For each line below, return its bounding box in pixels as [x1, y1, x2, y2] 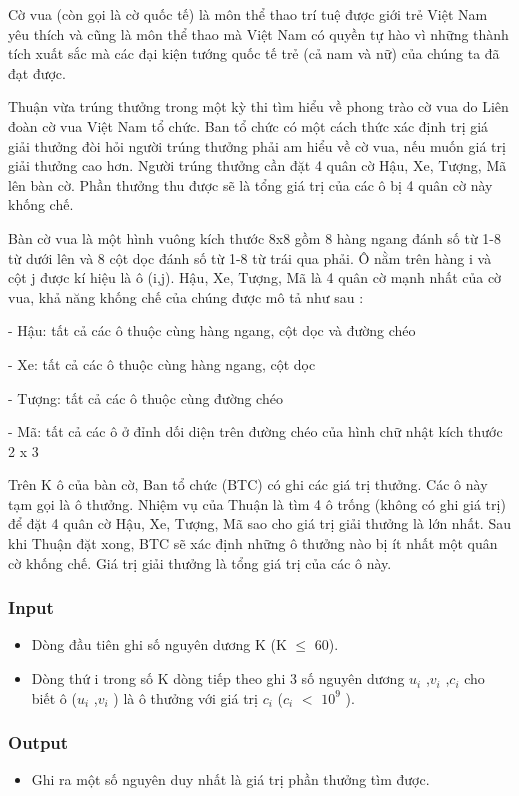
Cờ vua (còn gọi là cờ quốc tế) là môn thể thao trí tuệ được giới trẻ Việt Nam [8, 4, 488, 24]
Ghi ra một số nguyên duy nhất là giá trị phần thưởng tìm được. [31, 769, 430, 790]
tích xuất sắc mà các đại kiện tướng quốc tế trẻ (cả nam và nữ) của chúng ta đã [8, 43, 500, 64]
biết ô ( [31, 687, 77, 708]
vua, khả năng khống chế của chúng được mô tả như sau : [8, 286, 364, 307]
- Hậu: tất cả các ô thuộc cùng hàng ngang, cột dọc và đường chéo [8, 320, 416, 341]
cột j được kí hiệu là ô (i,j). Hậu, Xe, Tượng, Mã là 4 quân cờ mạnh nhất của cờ [8, 267, 502, 288]
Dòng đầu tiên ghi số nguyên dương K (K [31, 634, 287, 655]
